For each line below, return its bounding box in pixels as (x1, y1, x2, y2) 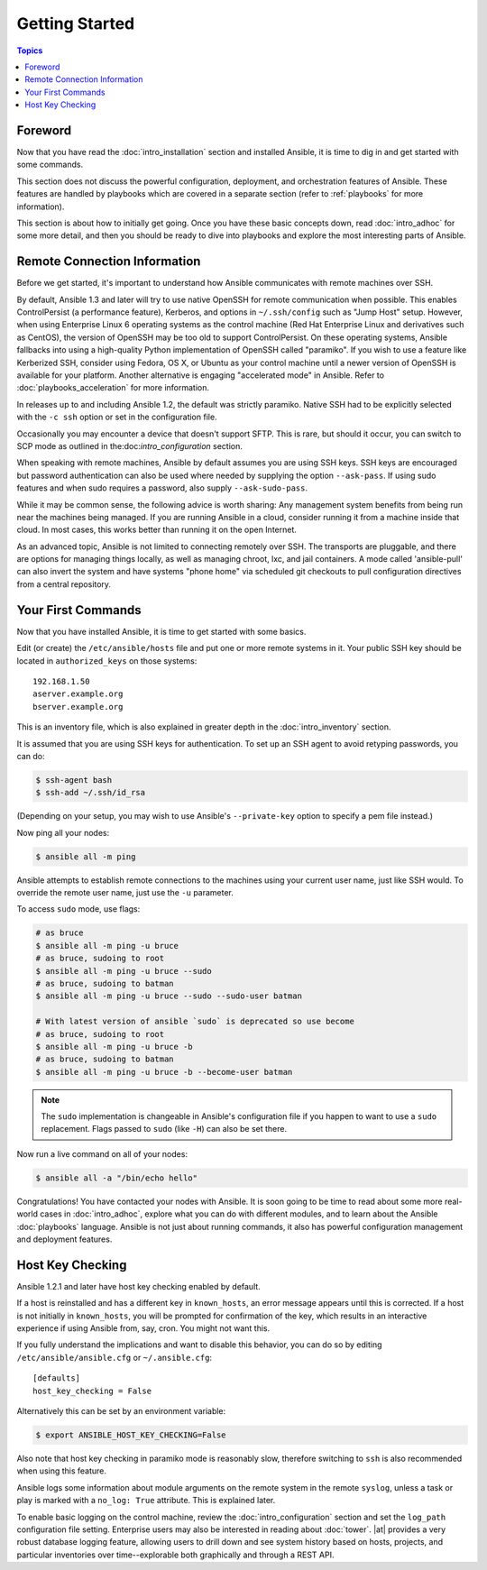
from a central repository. (16, 578, 112, 590)
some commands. (16, 159, 84, 170)
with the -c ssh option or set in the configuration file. (16, 411, 217, 423)
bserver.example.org (32, 702, 124, 712)
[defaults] (32, 1373, 81, 1383)
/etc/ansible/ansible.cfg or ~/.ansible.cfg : (16, 1352, 212, 1363)
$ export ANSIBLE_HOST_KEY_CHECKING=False (35, 1429, 226, 1440)
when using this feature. (16, 1465, 107, 1476)
